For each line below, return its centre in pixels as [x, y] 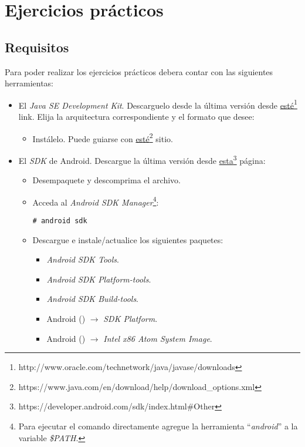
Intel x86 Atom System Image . [158, 338]
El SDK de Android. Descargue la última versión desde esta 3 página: [142, 159]
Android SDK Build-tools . [93, 299]
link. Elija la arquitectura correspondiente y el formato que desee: [136, 117]
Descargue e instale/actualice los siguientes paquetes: [128, 239]
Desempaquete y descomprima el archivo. [106, 180]
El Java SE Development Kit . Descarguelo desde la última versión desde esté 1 [158, 104]
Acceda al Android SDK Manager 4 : [96, 201]
